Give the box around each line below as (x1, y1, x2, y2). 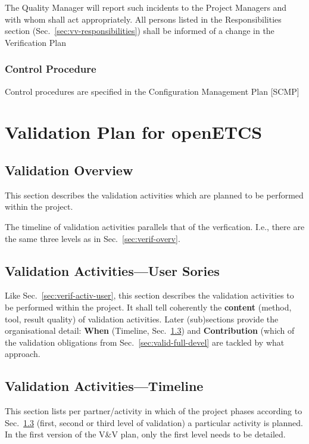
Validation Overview (5, 160, 133, 179)
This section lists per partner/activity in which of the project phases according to (5, 405, 302, 417)
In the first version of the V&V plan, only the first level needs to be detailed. (5, 428, 286, 440)
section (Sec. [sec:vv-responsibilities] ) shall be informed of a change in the (5, 24, 274, 37)
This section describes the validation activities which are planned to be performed (5, 188, 304, 201)
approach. (5, 347, 40, 360)
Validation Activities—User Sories (5, 261, 220, 280)
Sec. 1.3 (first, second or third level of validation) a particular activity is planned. (5, 416, 303, 429)
